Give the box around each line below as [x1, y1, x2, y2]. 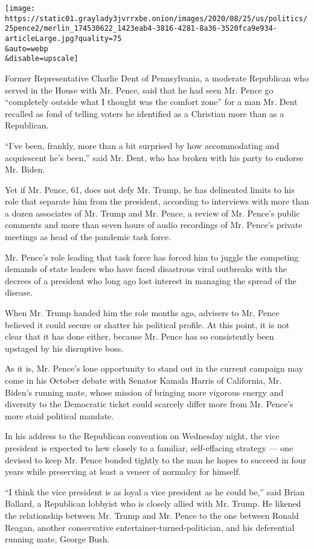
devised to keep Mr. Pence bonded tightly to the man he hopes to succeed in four [5, 453, 307, 466]
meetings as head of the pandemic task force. [5, 230, 171, 243]
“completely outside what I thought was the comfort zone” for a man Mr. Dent [5, 95, 298, 108]
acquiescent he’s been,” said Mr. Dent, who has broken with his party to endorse [5, 151, 304, 163]
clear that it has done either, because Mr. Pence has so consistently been [5, 330, 274, 343]
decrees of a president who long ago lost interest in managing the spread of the [5, 274, 296, 287]
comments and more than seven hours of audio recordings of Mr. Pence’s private [5, 218, 303, 231]
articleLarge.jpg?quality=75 [5, 34, 122, 43]
